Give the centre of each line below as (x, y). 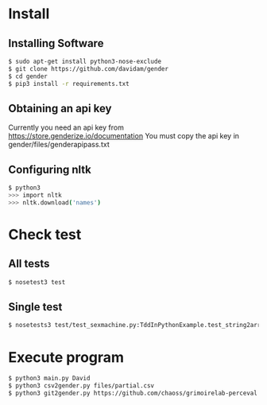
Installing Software (56, 43)
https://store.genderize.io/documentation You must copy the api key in (124, 136)
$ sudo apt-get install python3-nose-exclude (85, 61)
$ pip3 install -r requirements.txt (69, 84)
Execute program (66, 357)
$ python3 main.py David (49, 379)
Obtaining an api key (60, 108)
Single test (35, 307)
